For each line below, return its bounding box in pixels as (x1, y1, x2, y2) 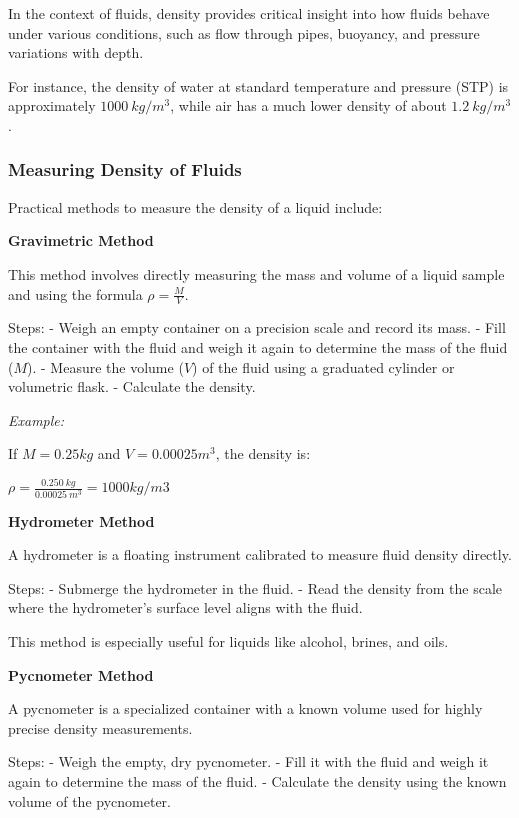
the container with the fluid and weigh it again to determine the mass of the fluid (8, 336, 508, 357)
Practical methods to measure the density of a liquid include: (8, 196, 383, 217)
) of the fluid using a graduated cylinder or (192, 356, 455, 377)
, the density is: (215, 443, 311, 464)
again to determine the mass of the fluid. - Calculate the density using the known (8, 770, 507, 791)
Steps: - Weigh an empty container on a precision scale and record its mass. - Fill (8, 317, 506, 338)
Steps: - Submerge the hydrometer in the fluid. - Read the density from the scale (8, 577, 503, 598)
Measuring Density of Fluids (8, 157, 242, 182)
